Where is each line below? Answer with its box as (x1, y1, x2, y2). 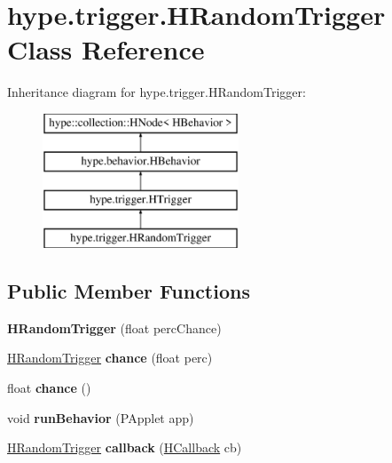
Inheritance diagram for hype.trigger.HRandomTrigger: (7, 83, 306, 101)
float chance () (7, 379, 91, 397)
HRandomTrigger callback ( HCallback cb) (7, 438, 242, 457)
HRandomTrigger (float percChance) (7, 318, 222, 337)
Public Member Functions (7, 277, 250, 305)
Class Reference (7, 31, 205, 68)
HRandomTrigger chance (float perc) (7, 348, 213, 367)
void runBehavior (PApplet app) (7, 408, 194, 427)
